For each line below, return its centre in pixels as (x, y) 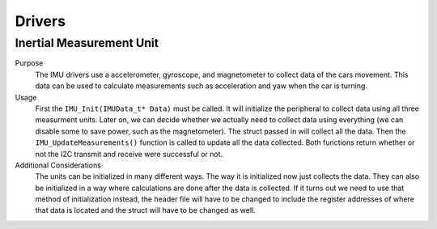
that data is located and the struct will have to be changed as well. (146, 210)
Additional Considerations (58, 165)
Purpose (29, 63)
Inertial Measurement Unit (87, 43)
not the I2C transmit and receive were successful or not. (129, 154)
